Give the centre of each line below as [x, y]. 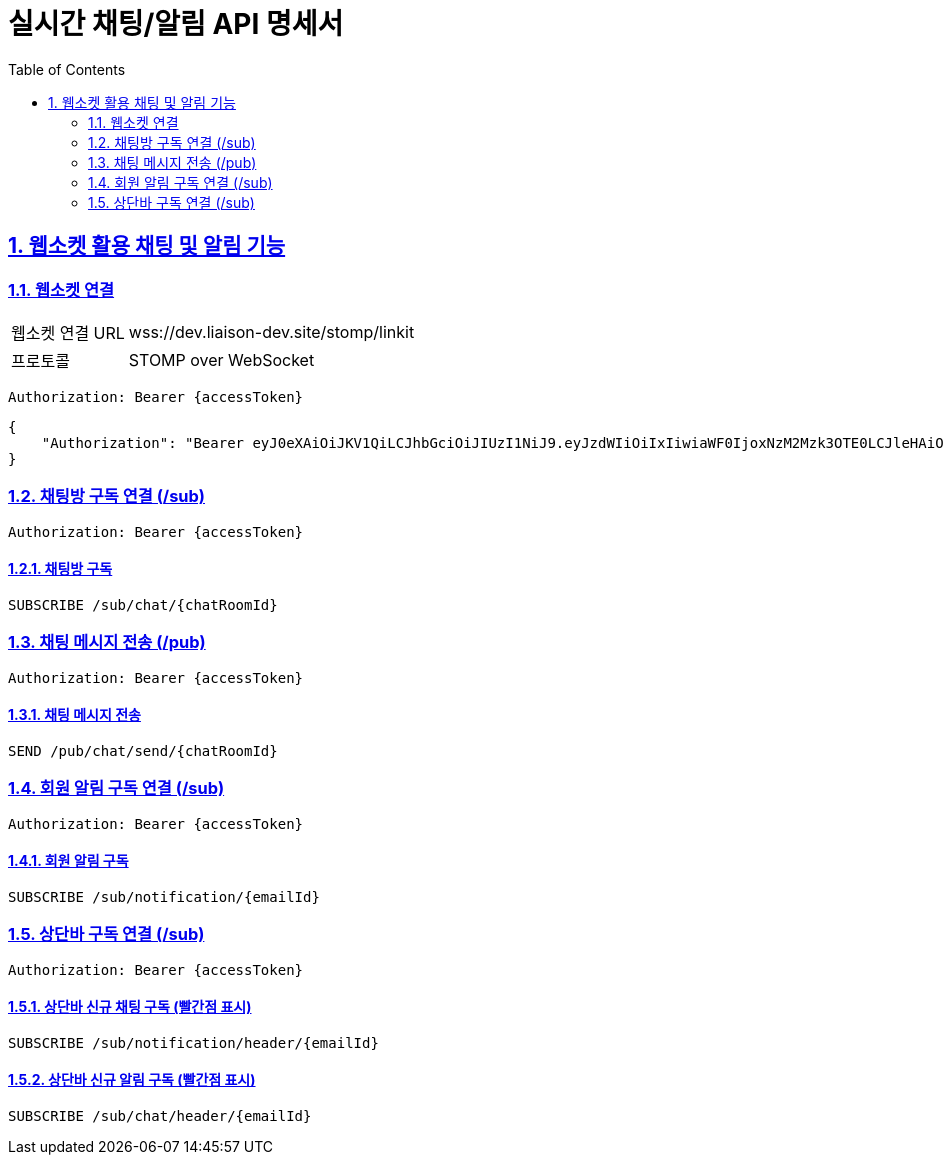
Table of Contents [67, 69]
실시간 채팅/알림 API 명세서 [176, 24]
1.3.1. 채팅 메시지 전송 [74, 715]
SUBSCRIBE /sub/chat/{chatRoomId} [143, 604]
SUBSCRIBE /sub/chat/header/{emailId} [160, 1116]
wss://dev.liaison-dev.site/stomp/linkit [271, 331]
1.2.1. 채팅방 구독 [60, 569]
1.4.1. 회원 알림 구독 [68, 861]
